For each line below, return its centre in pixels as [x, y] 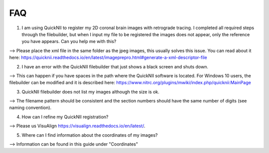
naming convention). [30, 108]
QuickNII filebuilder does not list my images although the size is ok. [90, 92]
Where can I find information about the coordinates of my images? [90, 135]
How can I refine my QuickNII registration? [65, 117]
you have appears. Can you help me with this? [69, 42]
